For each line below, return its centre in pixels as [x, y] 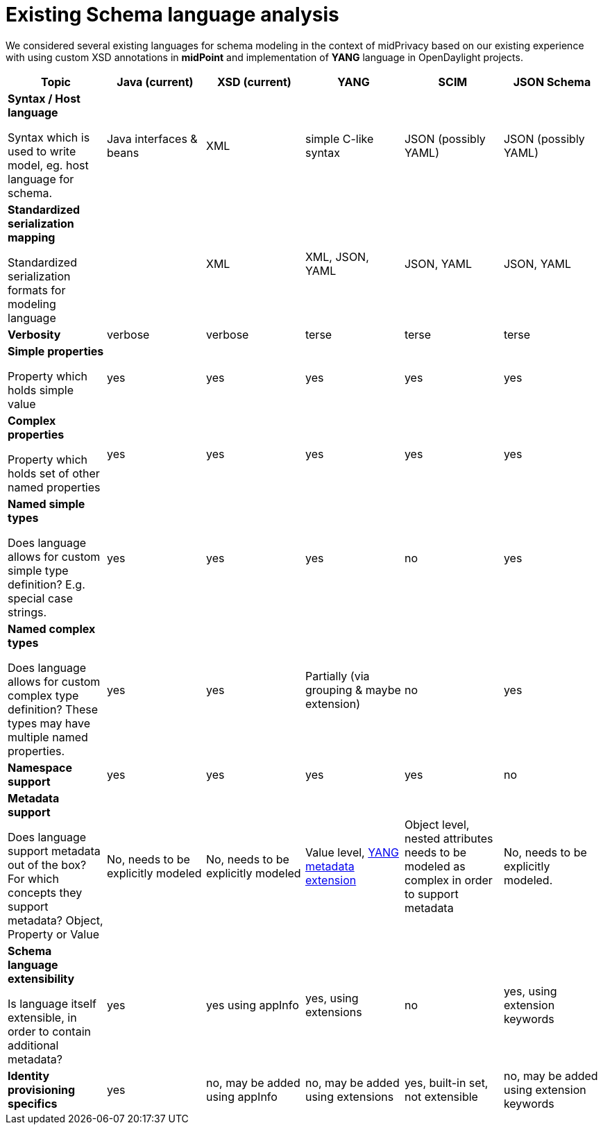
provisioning [42, 1089]
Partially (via [337, 676]
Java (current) [155, 82]
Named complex [52, 629]
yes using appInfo [252, 1005]
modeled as [435, 866]
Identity [29, 1076]
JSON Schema [552, 82]
